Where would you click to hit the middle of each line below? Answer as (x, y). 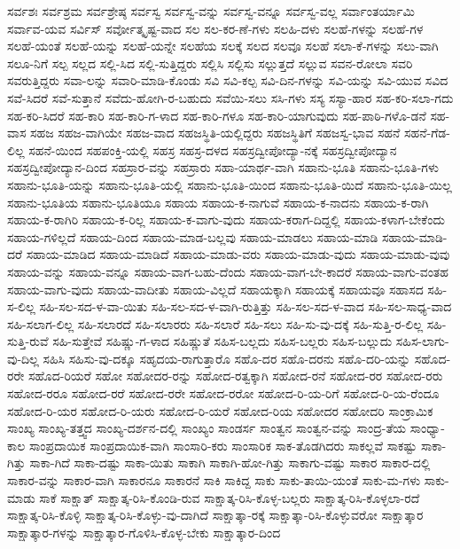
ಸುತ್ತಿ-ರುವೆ (28, 341)
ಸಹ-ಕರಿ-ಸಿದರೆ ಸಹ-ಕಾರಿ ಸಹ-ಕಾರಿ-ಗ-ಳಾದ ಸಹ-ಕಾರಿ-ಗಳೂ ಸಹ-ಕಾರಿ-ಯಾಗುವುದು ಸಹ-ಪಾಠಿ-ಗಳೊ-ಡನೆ (217, 115)
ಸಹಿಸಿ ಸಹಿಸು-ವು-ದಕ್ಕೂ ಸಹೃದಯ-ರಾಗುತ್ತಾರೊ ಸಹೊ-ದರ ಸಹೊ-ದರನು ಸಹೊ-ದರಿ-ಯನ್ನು (227, 358)
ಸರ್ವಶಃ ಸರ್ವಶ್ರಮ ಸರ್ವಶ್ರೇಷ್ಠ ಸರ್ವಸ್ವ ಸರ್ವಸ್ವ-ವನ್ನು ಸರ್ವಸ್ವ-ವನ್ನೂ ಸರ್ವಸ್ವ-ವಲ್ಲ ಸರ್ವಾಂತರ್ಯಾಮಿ (211, 11)
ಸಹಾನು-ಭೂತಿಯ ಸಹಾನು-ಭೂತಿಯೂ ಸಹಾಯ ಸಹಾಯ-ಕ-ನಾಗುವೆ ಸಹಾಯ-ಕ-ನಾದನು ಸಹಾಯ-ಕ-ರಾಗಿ (218, 202)
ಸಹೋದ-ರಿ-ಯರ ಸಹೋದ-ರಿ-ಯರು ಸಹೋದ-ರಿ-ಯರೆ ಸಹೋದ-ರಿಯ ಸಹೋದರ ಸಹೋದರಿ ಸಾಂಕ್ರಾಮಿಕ (220, 410)
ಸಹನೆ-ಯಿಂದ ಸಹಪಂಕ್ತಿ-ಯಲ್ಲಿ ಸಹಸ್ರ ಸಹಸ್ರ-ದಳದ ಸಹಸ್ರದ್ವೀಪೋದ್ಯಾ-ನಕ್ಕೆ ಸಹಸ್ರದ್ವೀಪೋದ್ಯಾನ (213, 149)
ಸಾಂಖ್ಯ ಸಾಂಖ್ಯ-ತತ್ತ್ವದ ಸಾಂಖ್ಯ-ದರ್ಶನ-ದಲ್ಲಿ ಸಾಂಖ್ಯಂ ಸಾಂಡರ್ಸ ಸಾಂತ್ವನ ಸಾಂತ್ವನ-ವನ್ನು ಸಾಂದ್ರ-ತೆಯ (207, 428)
